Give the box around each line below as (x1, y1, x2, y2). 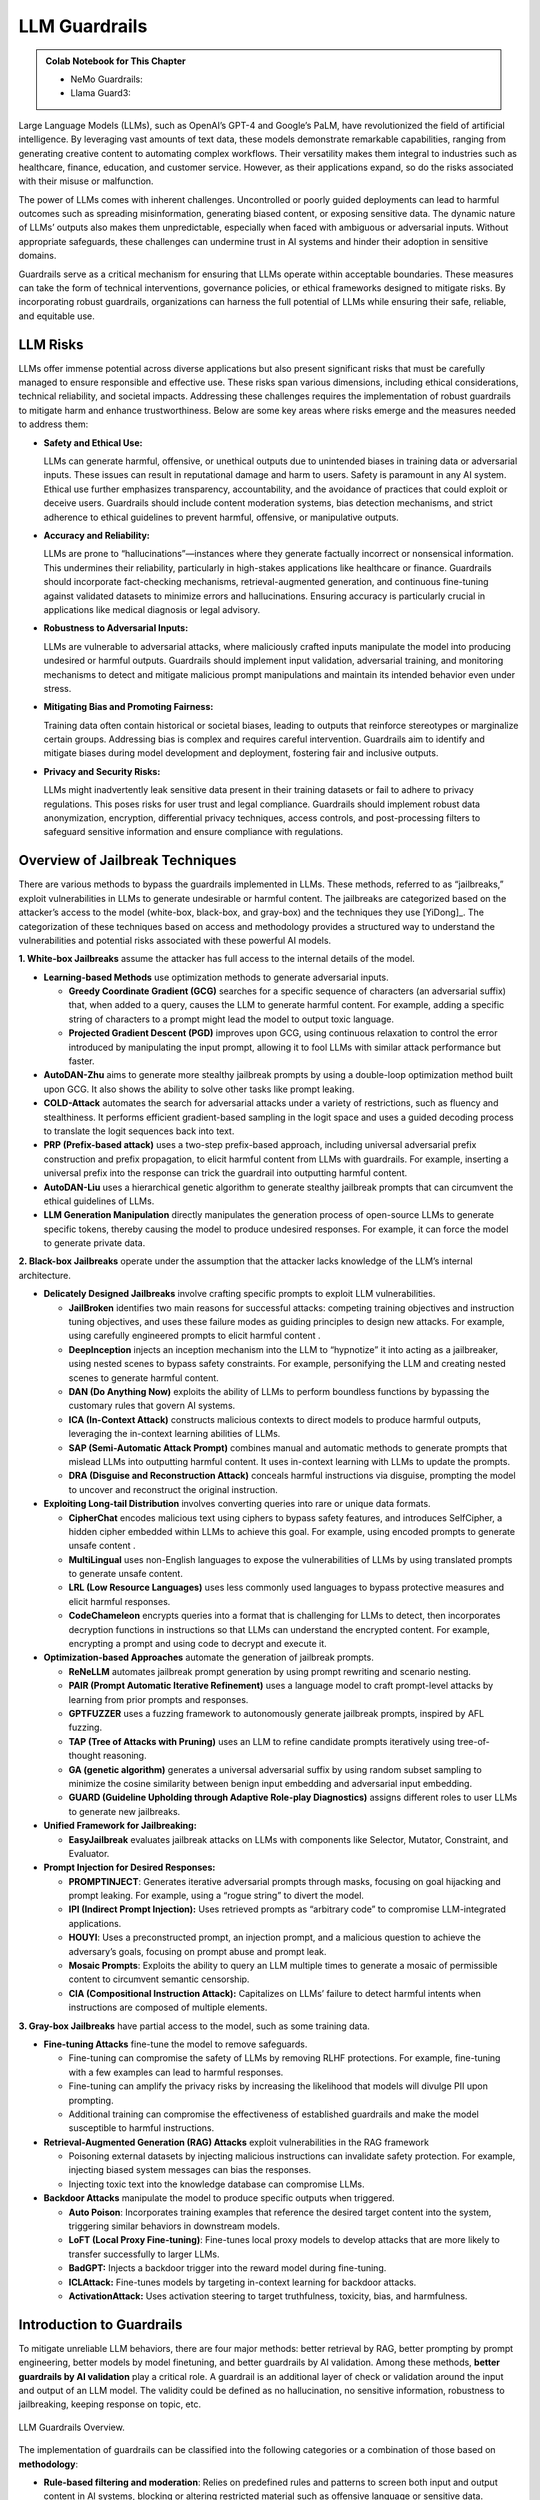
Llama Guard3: (70, 87, 132, 99)
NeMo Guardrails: (70, 73, 144, 85)
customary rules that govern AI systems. (68, 1400, 236, 1412)
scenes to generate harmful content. (68, 1371, 219, 1384)
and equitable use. (18, 310, 95, 322)
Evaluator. (68, 1847, 110, 1859)
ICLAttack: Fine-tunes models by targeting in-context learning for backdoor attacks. (68, 2276, 417, 2288)
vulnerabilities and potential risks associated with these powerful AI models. (18, 934, 332, 946)
